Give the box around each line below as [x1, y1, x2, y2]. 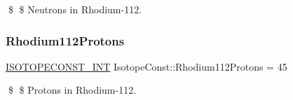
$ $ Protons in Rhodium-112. [8, 83, 137, 97]
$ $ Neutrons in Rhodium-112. [8, 2, 142, 16]
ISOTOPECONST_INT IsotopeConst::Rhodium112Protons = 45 [6, 59, 287, 73]
